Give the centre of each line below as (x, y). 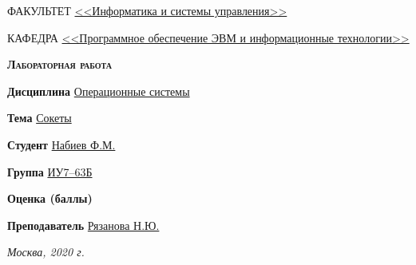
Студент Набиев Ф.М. (61, 144)
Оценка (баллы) (50, 198)
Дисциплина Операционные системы (99, 91)
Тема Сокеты (40, 118)
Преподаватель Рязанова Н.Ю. (83, 225)
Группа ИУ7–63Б (50, 171)
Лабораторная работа (59, 64)
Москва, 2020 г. (46, 252)
